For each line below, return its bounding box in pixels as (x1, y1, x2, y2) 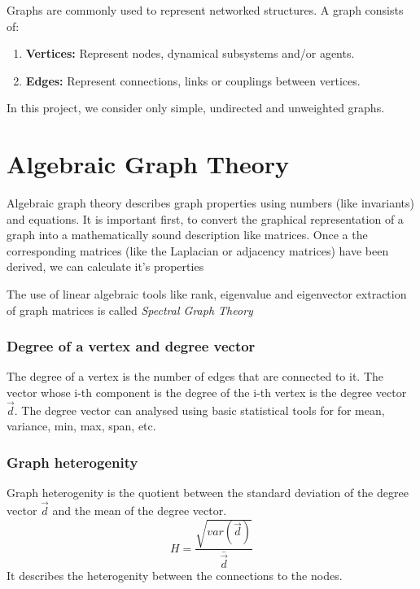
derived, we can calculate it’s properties (7, 258, 204, 275)
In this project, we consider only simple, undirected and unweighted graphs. (7, 99, 385, 116)
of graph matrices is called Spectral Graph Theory (7, 301, 253, 318)
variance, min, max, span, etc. (7, 417, 156, 434)
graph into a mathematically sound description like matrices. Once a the (7, 226, 368, 243)
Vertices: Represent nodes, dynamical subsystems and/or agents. (25, 45, 355, 62)
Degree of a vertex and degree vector (7, 336, 256, 356)
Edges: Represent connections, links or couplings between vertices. (25, 72, 361, 89)
